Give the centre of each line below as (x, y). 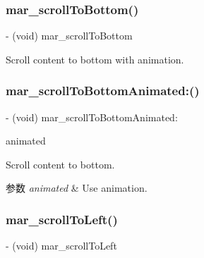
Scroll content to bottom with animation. (95, 59)
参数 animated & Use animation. (77, 188)
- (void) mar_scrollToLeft (61, 246)
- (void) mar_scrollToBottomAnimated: (92, 117)
